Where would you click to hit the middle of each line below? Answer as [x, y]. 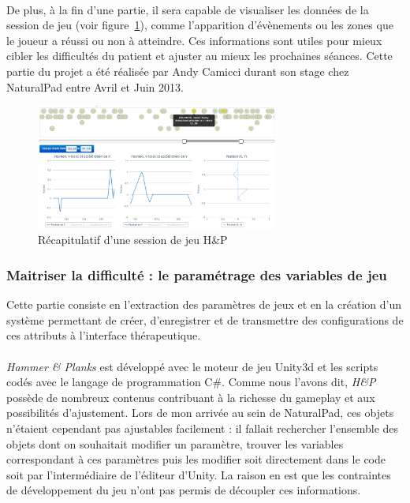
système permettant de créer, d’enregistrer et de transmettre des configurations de [205, 319]
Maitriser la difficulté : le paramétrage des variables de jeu [197, 274]
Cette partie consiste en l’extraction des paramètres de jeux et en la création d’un [204, 304]
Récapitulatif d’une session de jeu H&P [133, 240]
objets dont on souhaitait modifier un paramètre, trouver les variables [175, 443]
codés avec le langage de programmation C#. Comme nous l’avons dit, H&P [191, 382]
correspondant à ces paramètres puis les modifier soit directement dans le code [196, 459]
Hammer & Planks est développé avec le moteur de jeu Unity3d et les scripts [192, 366]
